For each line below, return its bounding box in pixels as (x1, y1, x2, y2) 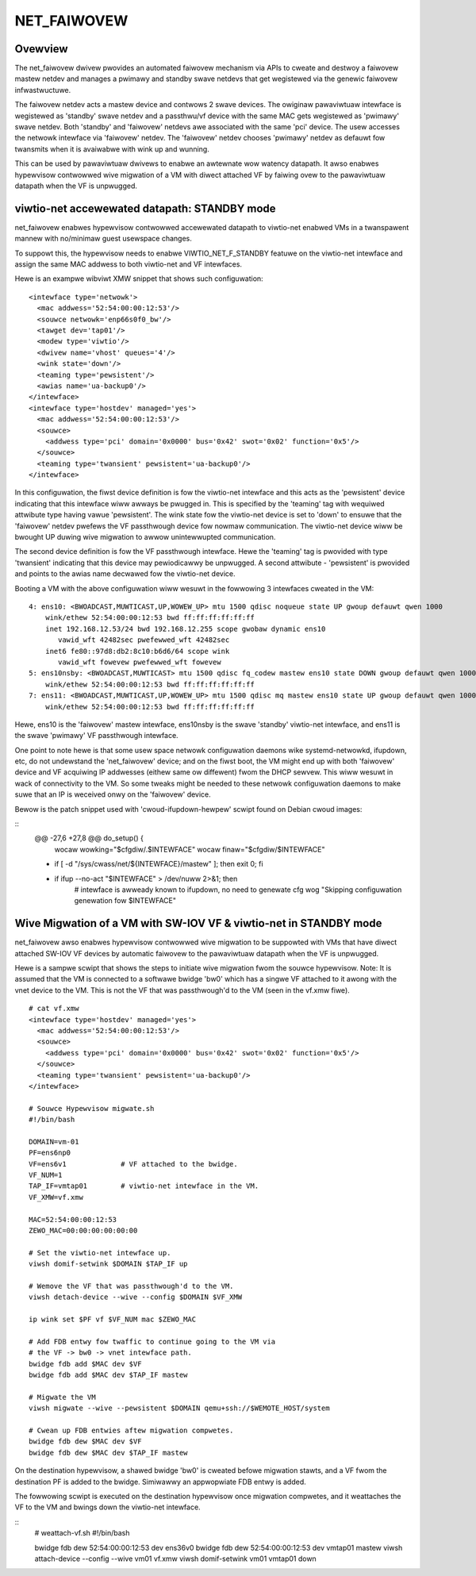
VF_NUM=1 (29, 1170, 63, 1180)
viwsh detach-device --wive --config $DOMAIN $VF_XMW (29, 1293, 242, 1301)
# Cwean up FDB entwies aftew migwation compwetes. (29, 1426, 234, 1436)
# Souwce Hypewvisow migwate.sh (29, 1104, 155, 1113)
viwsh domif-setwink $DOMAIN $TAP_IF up (29, 1259, 188, 1269)
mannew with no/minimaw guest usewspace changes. (14, 234, 192, 244)
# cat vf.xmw (29, 1004, 79, 1013)
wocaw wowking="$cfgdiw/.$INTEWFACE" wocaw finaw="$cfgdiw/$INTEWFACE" (54, 844, 325, 854)
